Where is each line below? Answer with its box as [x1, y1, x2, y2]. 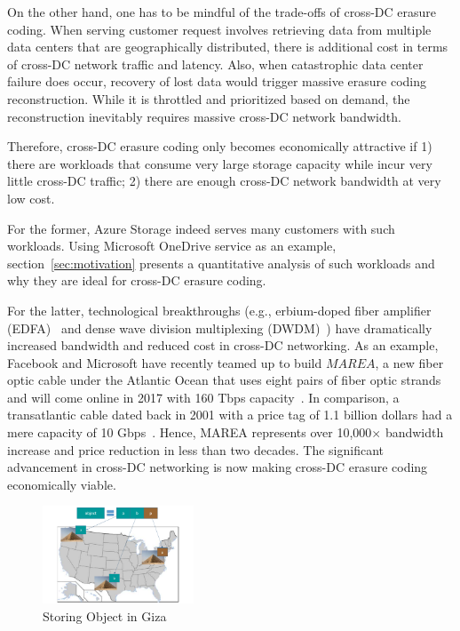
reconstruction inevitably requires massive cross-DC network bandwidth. [7, 107, 401, 125]
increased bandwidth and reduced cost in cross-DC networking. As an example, [7, 336, 439, 355]
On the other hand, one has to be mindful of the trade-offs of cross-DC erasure [7, 3, 436, 20]
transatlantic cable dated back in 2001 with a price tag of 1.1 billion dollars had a [7, 405, 453, 424]
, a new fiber [375, 353, 444, 371]
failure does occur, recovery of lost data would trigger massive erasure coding [7, 72, 427, 91]
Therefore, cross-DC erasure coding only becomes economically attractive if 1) [7, 137, 432, 156]
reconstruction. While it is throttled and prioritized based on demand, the [7, 89, 410, 108]
